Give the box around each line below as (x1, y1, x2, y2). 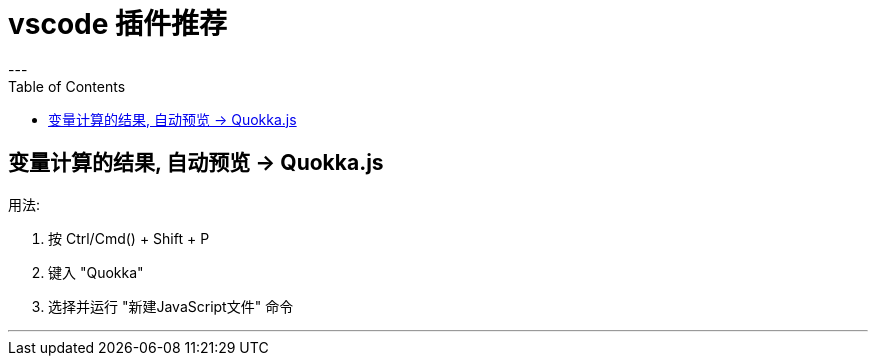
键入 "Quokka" (48, 263, 144, 281)
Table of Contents (8, 77, 126, 95)
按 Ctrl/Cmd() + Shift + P (48, 229, 210, 247)
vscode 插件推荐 (8, 7, 228, 41)
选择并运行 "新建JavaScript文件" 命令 (48, 297, 294, 315)
